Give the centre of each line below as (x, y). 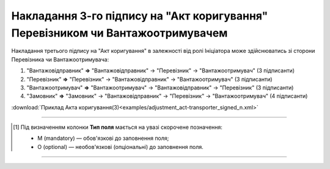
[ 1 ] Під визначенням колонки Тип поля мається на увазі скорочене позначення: (118, 127)
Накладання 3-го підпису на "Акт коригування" (140, 16)
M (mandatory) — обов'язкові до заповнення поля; (103, 138)
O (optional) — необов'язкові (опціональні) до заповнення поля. (121, 147)
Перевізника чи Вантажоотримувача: (60, 59)
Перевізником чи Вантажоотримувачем (119, 33)
